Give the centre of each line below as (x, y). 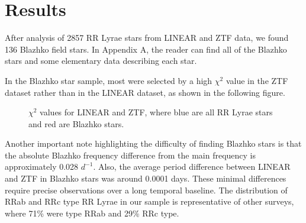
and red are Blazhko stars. (76, 123)
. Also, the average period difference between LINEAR (192, 167)
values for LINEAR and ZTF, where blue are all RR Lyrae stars (156, 112)
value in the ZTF (257, 80)
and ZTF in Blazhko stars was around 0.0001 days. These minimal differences (146, 178)
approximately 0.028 (42, 167)
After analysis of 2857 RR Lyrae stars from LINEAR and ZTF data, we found (147, 38)
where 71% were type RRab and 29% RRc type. (92, 213)
